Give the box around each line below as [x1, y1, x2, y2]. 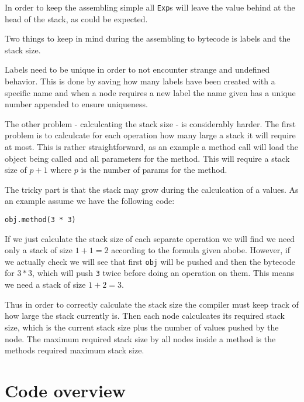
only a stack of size [5, 244, 73, 256]
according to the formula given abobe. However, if [111, 244, 290, 256]
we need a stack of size [5, 278, 86, 291]
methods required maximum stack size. [5, 344, 144, 356]
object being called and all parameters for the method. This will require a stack [5, 152, 290, 164]
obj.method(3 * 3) [5, 215, 76, 224]
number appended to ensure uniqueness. [5, 98, 148, 110]
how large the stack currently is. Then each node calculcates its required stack [5, 309, 285, 322]
